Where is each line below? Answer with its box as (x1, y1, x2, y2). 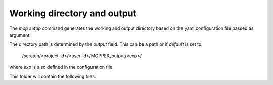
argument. (9, 32, 31, 38)
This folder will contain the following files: (9, 73, 96, 79)
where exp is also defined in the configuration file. (9, 64, 114, 70)
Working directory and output (9, 8, 137, 19)
